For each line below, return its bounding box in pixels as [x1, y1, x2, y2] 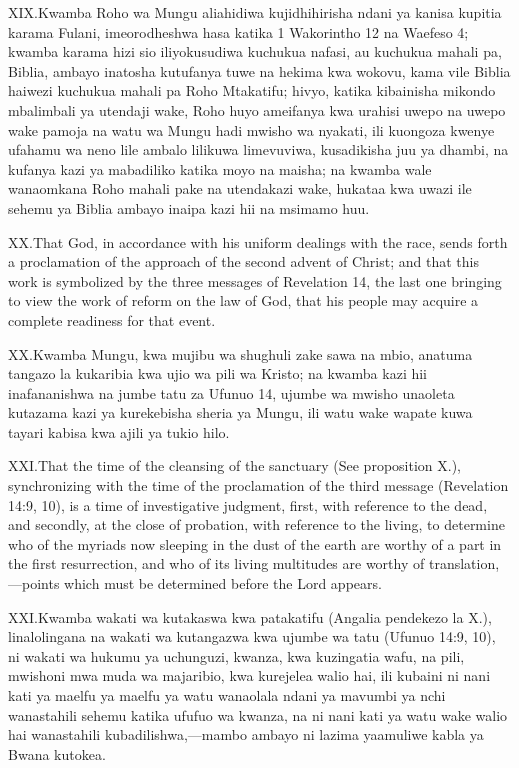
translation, [428, 553, 500, 574]
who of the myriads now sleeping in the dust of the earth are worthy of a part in [8, 533, 502, 554]
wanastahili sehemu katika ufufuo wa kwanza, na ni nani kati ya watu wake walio [8, 704, 508, 725]
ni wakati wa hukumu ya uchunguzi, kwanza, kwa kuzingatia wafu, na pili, [8, 645, 465, 666]
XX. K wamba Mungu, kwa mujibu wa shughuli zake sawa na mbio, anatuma [8, 343, 473, 364]
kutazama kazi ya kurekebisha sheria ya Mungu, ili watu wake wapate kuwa [8, 402, 473, 423]
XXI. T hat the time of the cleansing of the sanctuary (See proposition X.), [8, 455, 461, 476]
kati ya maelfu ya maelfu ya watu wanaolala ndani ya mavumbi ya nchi [8, 685, 446, 705]
